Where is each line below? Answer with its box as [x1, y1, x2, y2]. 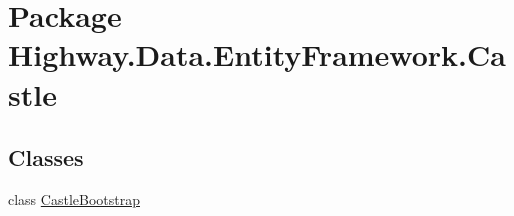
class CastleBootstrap [8, 188, 140, 209]
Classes [8, 142, 84, 173]
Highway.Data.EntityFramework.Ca [8, 34, 506, 75]
